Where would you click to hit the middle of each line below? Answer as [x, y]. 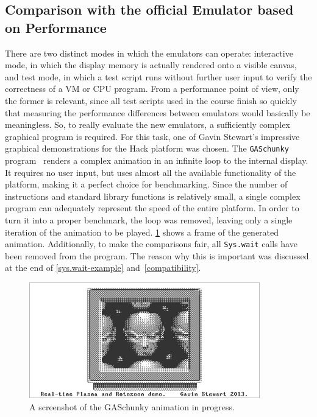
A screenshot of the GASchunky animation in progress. [132, 406]
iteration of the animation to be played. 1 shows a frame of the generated [142, 232]
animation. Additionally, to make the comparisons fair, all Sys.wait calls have [151, 244]
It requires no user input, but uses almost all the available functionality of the [151, 172]
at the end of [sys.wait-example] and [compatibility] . [103, 268]
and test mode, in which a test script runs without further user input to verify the [158, 76]
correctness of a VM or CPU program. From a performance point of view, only [152, 89]
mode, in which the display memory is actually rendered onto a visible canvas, [151, 65]
